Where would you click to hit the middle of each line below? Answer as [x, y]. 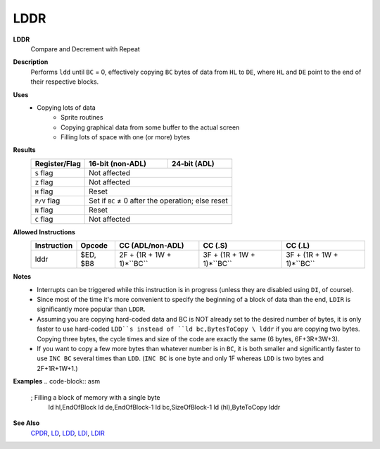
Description [31, 62]
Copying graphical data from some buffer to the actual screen [150, 127]
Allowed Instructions [44, 232]
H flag [44, 191]
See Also [26, 423]
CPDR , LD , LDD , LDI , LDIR [68, 433]
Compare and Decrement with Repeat [85, 49]
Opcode [94, 246]
